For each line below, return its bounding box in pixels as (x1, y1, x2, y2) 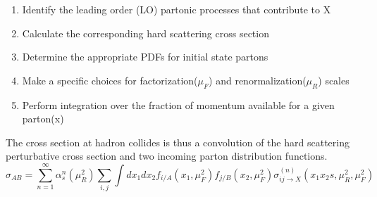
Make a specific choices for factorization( (22, 72, 198, 87)
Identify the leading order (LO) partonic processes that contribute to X (22, 2, 331, 16)
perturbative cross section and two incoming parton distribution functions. (6, 148, 328, 163)
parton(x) (22, 111, 64, 126)
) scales (318, 72, 350, 87)
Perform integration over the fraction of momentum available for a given (22, 97, 335, 112)
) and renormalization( (209, 72, 307, 87)
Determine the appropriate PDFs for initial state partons (22, 49, 268, 64)
